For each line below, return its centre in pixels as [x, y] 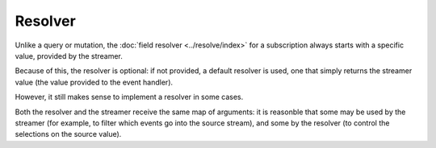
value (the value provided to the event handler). [94, 82]
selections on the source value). [68, 134]
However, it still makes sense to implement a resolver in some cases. [129, 97]
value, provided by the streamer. [69, 55]
